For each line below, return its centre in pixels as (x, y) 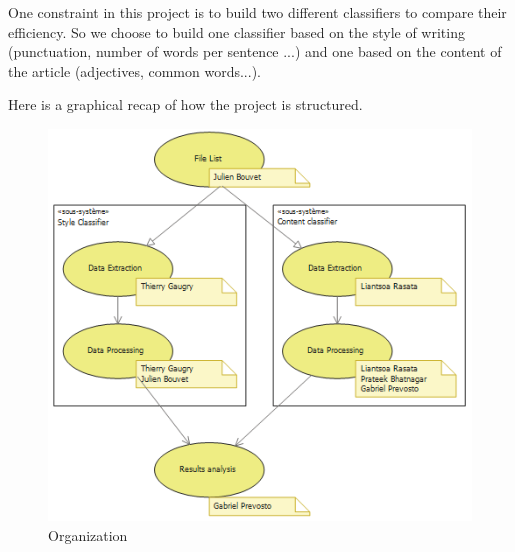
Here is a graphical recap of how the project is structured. (185, 104)
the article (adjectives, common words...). (134, 70)
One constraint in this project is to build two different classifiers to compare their (257, 12)
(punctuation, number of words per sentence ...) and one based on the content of (255, 51)
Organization (88, 535)
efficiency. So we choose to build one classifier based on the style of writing (236, 31)
